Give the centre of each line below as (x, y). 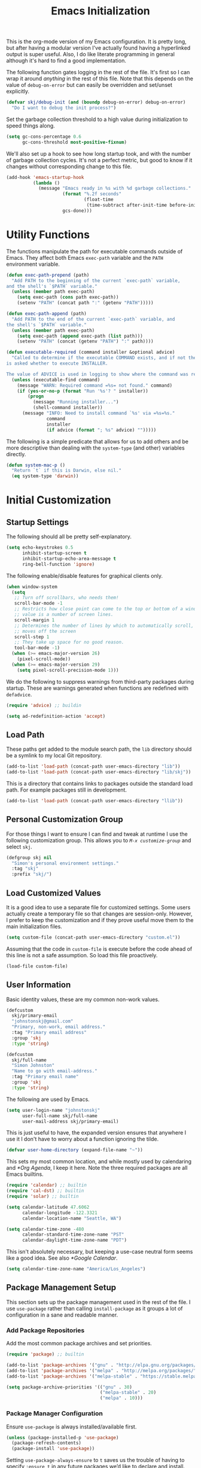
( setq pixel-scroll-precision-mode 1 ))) (68, 670)
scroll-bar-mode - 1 (38, 603)
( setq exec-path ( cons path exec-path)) (68, 298)
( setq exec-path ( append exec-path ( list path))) (80, 336)
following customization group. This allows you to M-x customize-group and (99, 840)
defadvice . (19, 694)
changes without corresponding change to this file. (69, 166)
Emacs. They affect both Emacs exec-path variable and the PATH (85, 257)
